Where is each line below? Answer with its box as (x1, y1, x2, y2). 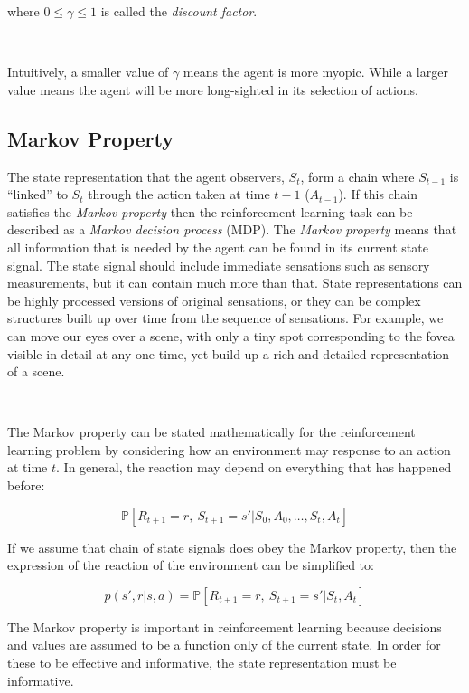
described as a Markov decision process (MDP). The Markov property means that (7, 220, 457, 239)
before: (7, 476, 45, 495)
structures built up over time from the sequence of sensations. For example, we (7, 309, 444, 328)
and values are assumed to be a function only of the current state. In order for (7, 635, 441, 654)
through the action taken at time (88, 185, 270, 204)
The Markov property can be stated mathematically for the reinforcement (7, 422, 416, 441)
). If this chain (338, 185, 417, 204)
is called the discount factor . (100, 2, 258, 20)
